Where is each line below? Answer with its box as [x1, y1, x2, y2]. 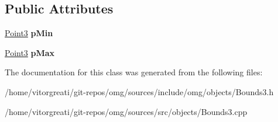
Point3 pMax [5, 46, 55, 58]
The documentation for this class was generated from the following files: [5, 66, 263, 78]
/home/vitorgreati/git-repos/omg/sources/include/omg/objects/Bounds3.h [5, 85, 274, 97]
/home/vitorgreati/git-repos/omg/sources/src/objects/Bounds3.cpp [5, 105, 248, 117]
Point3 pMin [5, 27, 53, 39]
